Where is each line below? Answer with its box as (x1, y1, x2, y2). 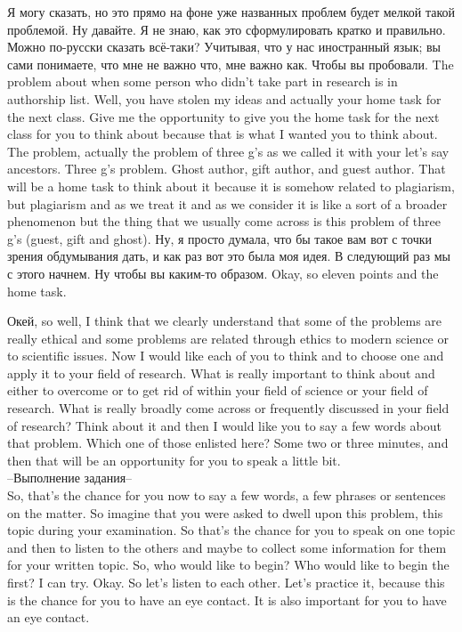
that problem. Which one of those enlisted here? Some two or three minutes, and (7, 433, 449, 452)
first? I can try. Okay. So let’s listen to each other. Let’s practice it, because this (7, 573, 445, 591)
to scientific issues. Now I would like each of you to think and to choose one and (7, 346, 444, 365)
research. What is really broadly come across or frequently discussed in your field (7, 399, 450, 417)
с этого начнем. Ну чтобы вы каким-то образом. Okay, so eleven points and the (7, 263, 439, 282)
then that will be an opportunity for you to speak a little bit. (7, 450, 341, 469)
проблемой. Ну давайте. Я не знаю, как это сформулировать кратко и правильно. (7, 20, 446, 38)
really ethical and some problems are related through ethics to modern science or (7, 328, 449, 347)
